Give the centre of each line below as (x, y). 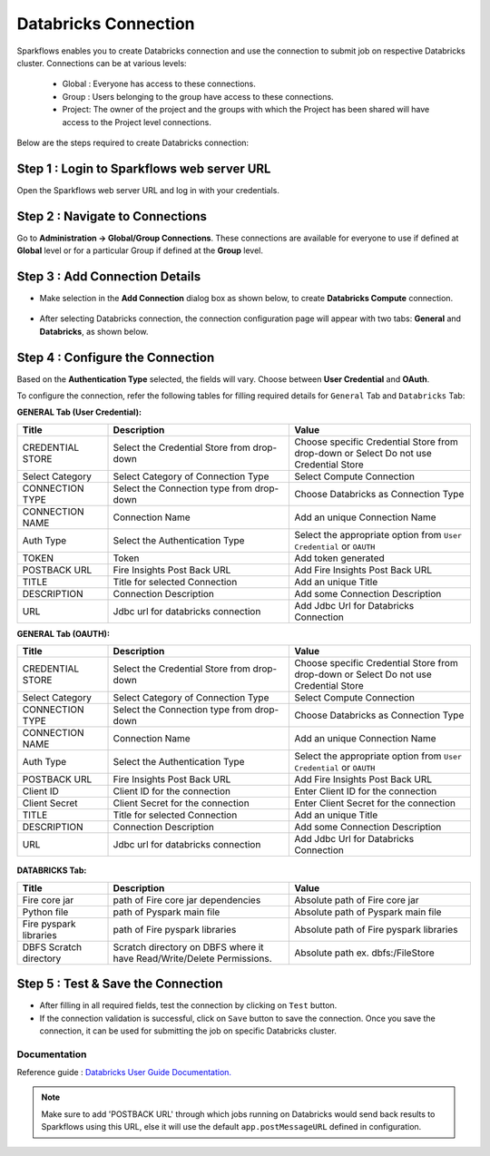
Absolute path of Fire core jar (357, 900)
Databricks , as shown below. (94, 331)
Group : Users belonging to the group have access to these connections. (198, 96)
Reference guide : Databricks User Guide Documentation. (124, 1073)
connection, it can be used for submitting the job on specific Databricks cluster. (188, 1031)
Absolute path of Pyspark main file (368, 912)
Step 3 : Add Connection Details (109, 276)
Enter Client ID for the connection (366, 791)
